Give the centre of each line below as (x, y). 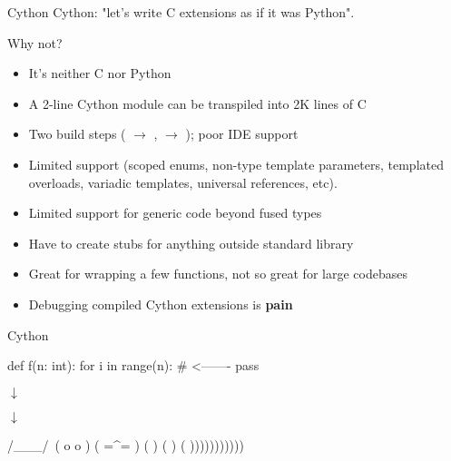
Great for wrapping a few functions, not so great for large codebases (218, 274)
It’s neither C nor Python (100, 73)
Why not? (35, 42)
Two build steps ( (77, 134)
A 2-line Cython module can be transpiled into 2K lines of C (197, 103)
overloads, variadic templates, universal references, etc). (183, 182)
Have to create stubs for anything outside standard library (191, 243)
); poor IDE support (242, 134)
